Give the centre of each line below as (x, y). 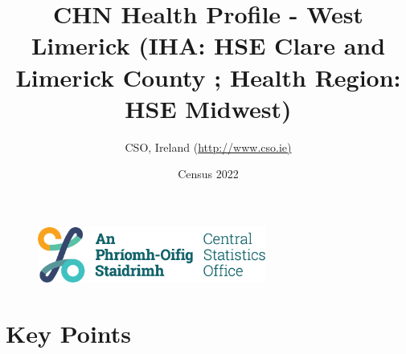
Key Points (69, 333)
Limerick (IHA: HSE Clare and (208, 45)
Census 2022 (208, 174)
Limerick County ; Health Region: (208, 77)
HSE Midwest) (208, 108)
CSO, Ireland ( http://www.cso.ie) (208, 146)
